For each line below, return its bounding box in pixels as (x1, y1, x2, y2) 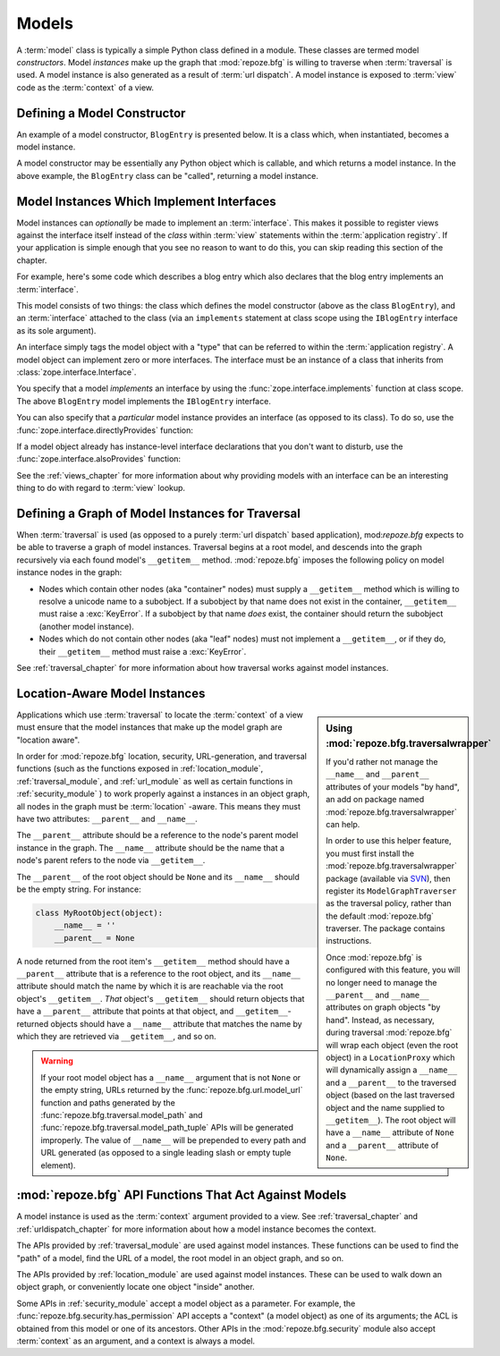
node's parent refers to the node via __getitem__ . (16, 855, 206, 866)
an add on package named (326, 794, 425, 805)
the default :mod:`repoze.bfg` (326, 911, 434, 921)
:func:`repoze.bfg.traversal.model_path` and (40, 1109, 203, 1120)
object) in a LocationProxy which (326, 1052, 455, 1063)
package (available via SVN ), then (326, 873, 451, 884)
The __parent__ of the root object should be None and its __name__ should (16, 871, 300, 882)
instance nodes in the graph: (16, 567, 123, 578)
